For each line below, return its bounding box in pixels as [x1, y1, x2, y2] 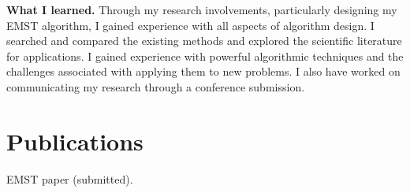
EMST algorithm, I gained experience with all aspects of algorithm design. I [6, 17, 375, 33]
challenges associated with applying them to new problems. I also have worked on [6, 63, 401, 80]
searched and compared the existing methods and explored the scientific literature [6, 32, 402, 49]
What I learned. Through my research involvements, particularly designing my [6, 2, 397, 17]
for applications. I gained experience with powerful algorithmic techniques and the [6, 47, 404, 64]
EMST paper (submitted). [6, 170, 133, 187]
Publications [6, 124, 143, 157]
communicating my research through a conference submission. [6, 78, 305, 95]
